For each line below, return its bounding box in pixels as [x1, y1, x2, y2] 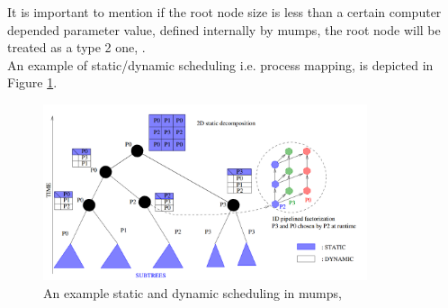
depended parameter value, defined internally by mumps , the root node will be [7, 20, 441, 39]
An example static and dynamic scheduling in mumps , [43, 283, 342, 302]
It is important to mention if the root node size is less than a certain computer [7, 3, 442, 21]
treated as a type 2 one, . [7, 38, 146, 57]
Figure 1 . [7, 73, 58, 92]
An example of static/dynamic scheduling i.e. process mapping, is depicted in [7, 55, 434, 74]
